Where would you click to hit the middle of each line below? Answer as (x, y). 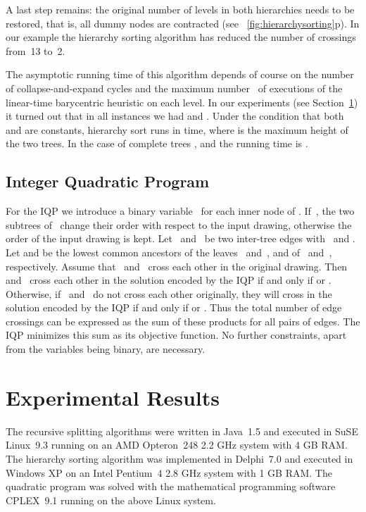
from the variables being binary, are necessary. (106, 349)
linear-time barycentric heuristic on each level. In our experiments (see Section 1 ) (182, 102)
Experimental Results (113, 397)
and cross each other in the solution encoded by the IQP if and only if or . (169, 280)
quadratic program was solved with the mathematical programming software (171, 486)
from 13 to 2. (36, 50)
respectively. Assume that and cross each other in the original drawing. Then (177, 266)
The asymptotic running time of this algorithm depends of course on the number (180, 74)
